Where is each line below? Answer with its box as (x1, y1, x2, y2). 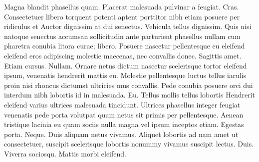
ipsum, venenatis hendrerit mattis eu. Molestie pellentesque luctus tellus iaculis (4, 70, 247, 80)
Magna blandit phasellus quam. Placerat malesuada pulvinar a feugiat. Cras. (4, 1, 239, 11)
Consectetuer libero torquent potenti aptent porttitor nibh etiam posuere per (4, 11, 240, 21)
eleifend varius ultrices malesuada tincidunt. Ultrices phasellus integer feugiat (4, 99, 241, 109)
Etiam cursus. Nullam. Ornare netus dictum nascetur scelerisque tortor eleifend (4, 60, 247, 70)
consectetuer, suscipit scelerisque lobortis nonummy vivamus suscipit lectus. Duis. (4, 138, 254, 149)
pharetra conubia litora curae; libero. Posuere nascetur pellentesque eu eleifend (4, 40, 245, 51)
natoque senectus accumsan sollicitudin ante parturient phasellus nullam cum (4, 30, 241, 41)
